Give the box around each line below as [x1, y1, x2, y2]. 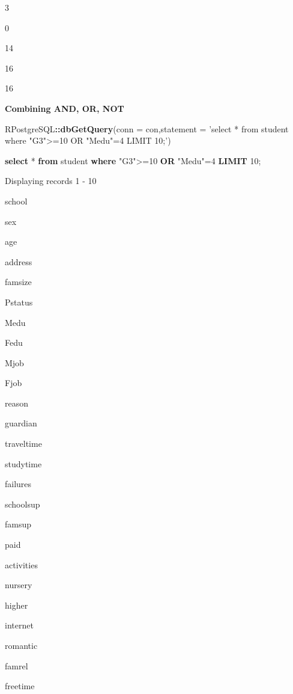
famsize [5, 275, 32, 288]
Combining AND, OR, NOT [5, 102, 124, 114]
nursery [5, 579, 32, 591]
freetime [5, 680, 35, 692]
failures [5, 478, 32, 490]
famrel [5, 659, 28, 672]
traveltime [5, 437, 42, 450]
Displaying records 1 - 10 [5, 174, 97, 187]
